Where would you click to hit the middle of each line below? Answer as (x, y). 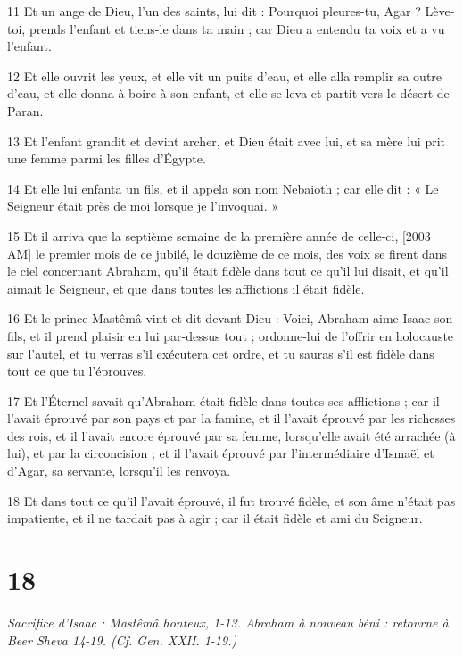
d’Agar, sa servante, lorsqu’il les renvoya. (119, 471)
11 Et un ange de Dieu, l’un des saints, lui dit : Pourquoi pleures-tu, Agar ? (214, 11)
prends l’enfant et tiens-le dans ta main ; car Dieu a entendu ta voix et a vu (237, 28)
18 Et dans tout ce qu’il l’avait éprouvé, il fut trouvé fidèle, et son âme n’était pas (231, 500)
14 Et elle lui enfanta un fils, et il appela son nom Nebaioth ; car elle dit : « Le (223, 188)
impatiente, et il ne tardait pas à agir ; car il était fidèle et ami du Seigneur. (215, 518)
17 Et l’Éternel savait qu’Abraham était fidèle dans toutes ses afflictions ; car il (223, 400)
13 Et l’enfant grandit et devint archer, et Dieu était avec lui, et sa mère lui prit (227, 141)
